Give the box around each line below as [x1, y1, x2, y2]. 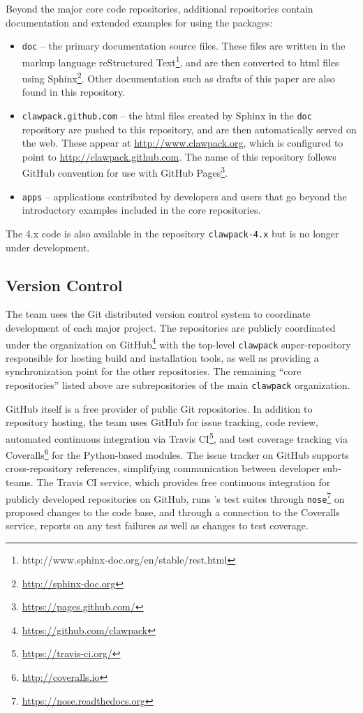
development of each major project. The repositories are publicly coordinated [6, 320, 336, 335]
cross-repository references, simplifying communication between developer [6, 461, 320, 476]
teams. [6, 474, 34, 489]
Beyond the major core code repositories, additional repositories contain [6, 1, 313, 15]
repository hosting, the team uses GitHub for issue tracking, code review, [6, 415, 318, 429]
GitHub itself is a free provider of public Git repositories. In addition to [6, 401, 313, 416]
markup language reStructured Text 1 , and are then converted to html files [22, 52, 339, 69]
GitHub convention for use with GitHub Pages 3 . [22, 163, 228, 180]
